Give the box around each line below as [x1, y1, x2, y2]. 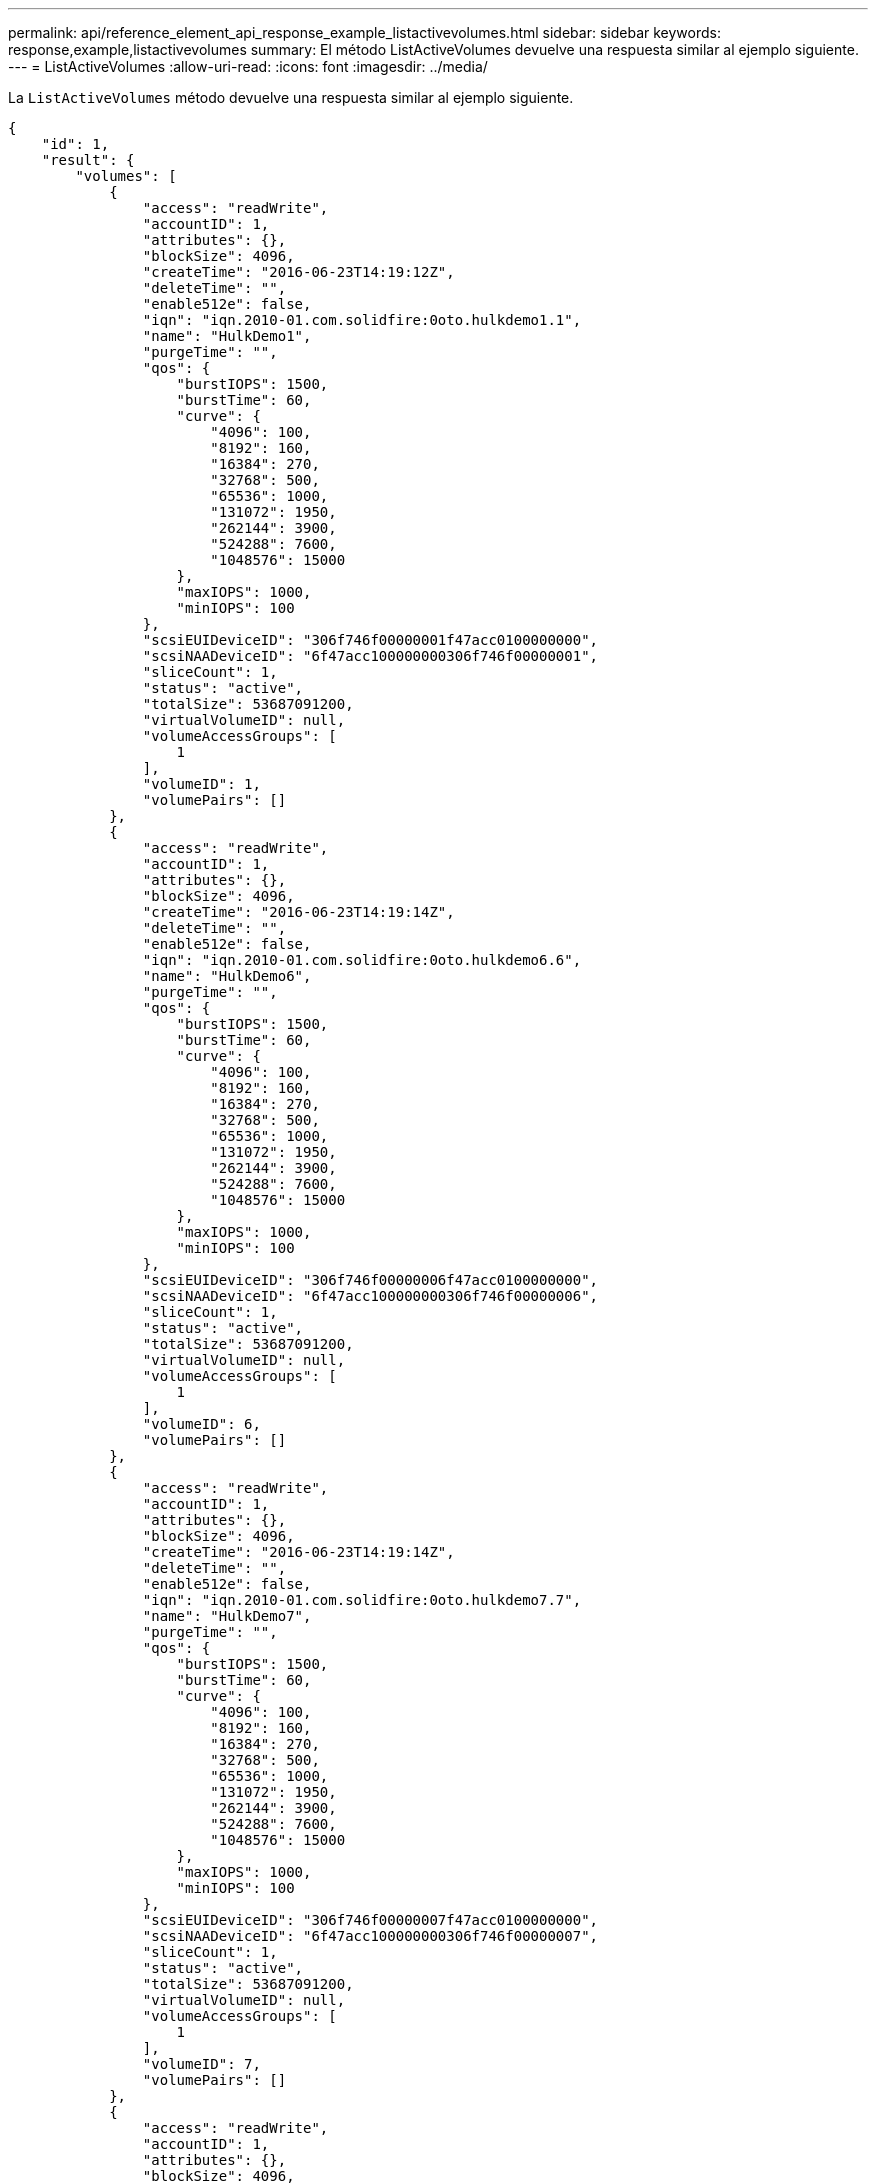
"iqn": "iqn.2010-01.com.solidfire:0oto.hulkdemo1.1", [142, 312, 582, 328]
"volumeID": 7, [142, 2056, 261, 2072]
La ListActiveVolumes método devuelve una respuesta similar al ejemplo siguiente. [8, 89, 574, 106]
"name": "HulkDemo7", [142, 1608, 312, 1624]
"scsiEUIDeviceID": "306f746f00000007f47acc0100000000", [142, 1912, 599, 1928]
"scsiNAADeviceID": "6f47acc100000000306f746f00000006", [142, 1288, 599, 1304]
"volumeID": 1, [142, 776, 261, 792]
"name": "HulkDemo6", [142, 968, 312, 984]
